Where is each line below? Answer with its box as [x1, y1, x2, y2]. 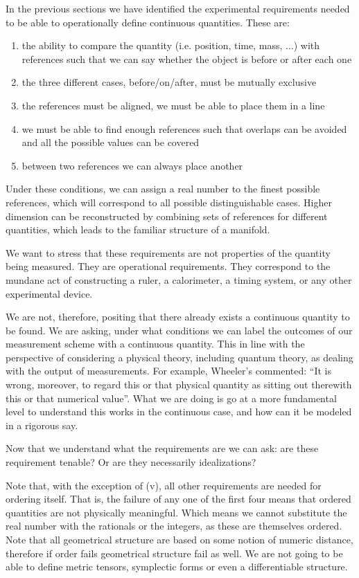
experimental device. [6, 286, 93, 300]
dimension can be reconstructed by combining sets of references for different [6, 208, 328, 223]
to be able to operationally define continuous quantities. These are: [6, 15, 290, 29]
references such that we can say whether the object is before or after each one [21, 51, 352, 66]
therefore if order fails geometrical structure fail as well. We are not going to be [6, 545, 343, 560]
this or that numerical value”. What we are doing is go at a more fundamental [6, 390, 337, 405]
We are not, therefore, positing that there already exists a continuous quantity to [6, 309, 350, 324]
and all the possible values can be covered [21, 135, 200, 150]
